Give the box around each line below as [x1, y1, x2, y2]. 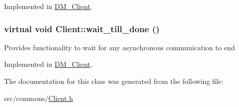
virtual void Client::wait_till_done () [4, 22, 160, 35]
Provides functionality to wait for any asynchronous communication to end [4, 42, 235, 52]
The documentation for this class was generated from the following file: [4, 76, 223, 86]
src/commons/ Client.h [4, 92, 73, 103]
